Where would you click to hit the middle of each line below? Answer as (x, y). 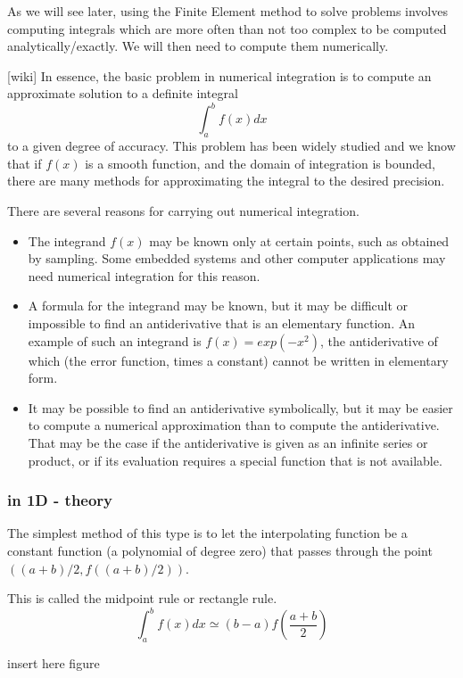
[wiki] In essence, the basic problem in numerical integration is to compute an (219, 75)
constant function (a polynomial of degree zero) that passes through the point (220, 550)
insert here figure (54, 663)
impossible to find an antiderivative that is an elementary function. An (221, 323)
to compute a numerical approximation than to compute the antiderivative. (234, 425)
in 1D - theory (60, 500)
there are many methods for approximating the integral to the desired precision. (226, 181)
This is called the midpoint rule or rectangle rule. (142, 598)
